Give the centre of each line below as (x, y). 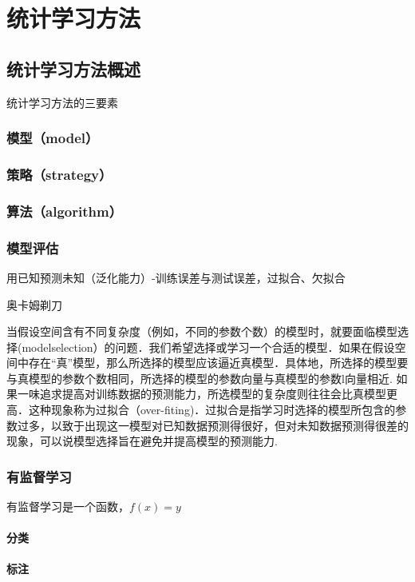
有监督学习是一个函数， (68, 506)
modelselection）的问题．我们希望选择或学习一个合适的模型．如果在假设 (208, 347)
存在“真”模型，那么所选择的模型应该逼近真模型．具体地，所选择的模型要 (218, 363)
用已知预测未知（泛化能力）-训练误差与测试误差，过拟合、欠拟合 (176, 277)
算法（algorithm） (65, 211)
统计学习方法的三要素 (62, 102)
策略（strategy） (59, 174)
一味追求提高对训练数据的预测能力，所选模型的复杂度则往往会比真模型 (202, 394)
